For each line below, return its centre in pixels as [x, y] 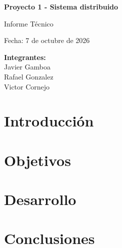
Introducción [49, 121]
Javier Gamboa [27, 67]
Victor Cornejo [27, 86]
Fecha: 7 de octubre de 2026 [47, 40]
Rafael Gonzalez [29, 76]
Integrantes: [25, 57]
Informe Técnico [29, 23]
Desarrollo [40, 199]
